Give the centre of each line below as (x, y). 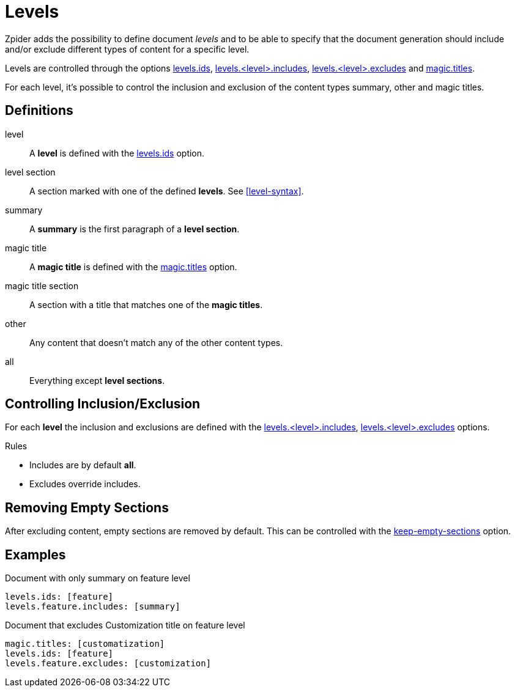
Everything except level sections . (97, 380)
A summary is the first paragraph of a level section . (135, 229)
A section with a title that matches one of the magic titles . (146, 304)
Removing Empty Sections (87, 507)
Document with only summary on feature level (98, 578)
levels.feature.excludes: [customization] (108, 664)
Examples (35, 554)
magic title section (42, 285)
